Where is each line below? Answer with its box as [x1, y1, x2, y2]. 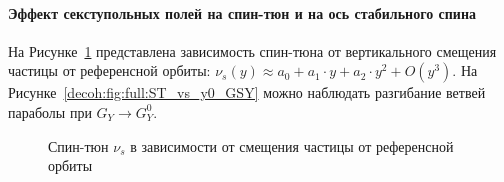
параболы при [8, 101, 92, 122]
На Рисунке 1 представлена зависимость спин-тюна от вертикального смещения [8, 40, 497, 61]
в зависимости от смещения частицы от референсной [130, 135, 454, 156]
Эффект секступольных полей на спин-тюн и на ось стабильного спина [8, 2, 476, 23]
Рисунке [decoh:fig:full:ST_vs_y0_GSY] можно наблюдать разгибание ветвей [8, 82, 486, 103]
